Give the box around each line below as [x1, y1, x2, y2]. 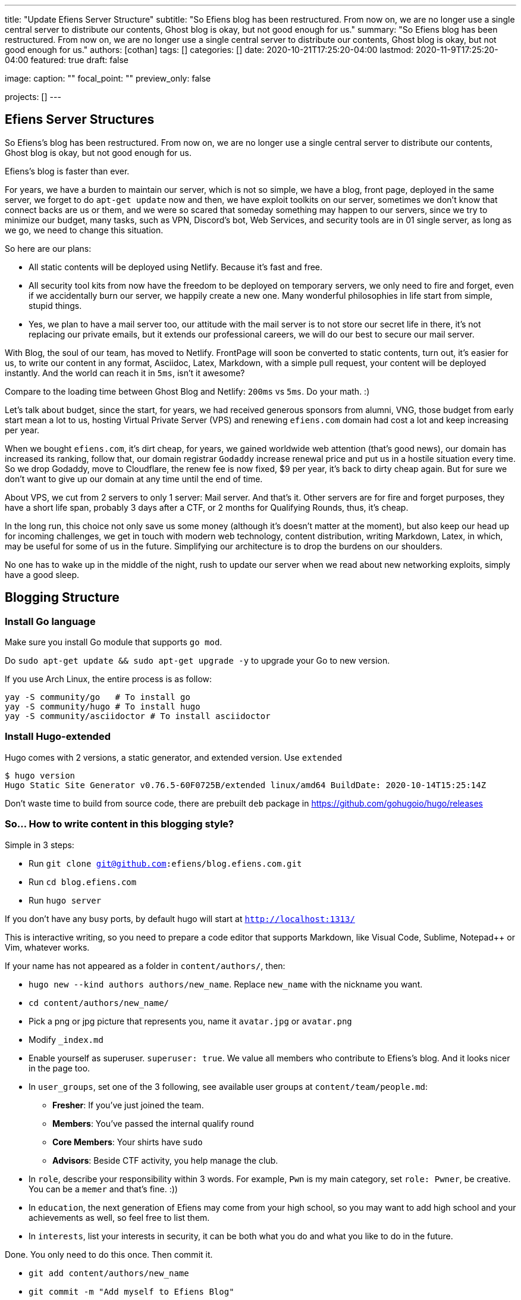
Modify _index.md [29, 1034, 103, 1045]
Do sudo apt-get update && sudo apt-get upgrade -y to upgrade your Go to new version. [5, 655, 390, 666]
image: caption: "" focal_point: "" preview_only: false [5, 73, 211, 83]
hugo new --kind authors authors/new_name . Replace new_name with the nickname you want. [29, 979, 423, 989]
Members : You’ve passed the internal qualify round [52, 1118, 254, 1129]
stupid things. [29, 300, 82, 311]
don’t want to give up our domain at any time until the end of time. [5, 473, 263, 484]
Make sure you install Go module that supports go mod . [5, 637, 222, 648]
